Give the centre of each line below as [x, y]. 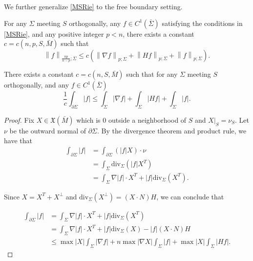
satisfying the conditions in [202, 23]
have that [18, 140]
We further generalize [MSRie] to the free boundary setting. [93, 6]
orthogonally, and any [37, 85]
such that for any [152, 74]
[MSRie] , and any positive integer [54, 33]
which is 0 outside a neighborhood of [131, 120]
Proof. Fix [19, 120]
